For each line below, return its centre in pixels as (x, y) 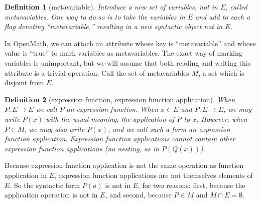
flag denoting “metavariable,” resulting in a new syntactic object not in (114, 26)
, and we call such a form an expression (169, 129)
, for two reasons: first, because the (191, 185)
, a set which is (221, 72)
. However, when (222, 119)
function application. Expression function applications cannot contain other (120, 139)
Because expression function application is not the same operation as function (124, 165)
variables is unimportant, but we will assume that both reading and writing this (128, 62)
